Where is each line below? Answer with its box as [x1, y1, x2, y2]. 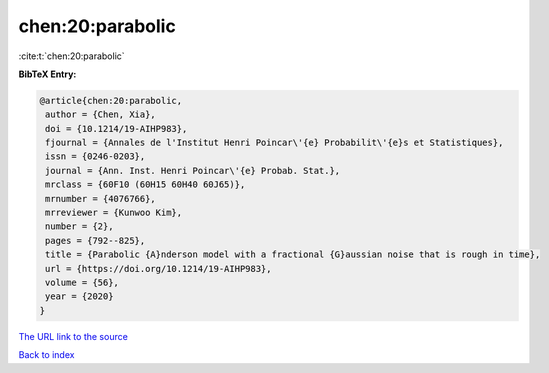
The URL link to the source [18, 330, 129, 342]
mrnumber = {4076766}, [45, 193, 157, 204]
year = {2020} [45, 291, 114, 302]
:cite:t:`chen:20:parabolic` [18, 50, 125, 62]
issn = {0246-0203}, [45, 151, 146, 162]
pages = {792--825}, [45, 235, 146, 246]
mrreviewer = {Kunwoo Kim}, [45, 207, 183, 219]
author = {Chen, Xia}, [45, 109, 157, 120]
